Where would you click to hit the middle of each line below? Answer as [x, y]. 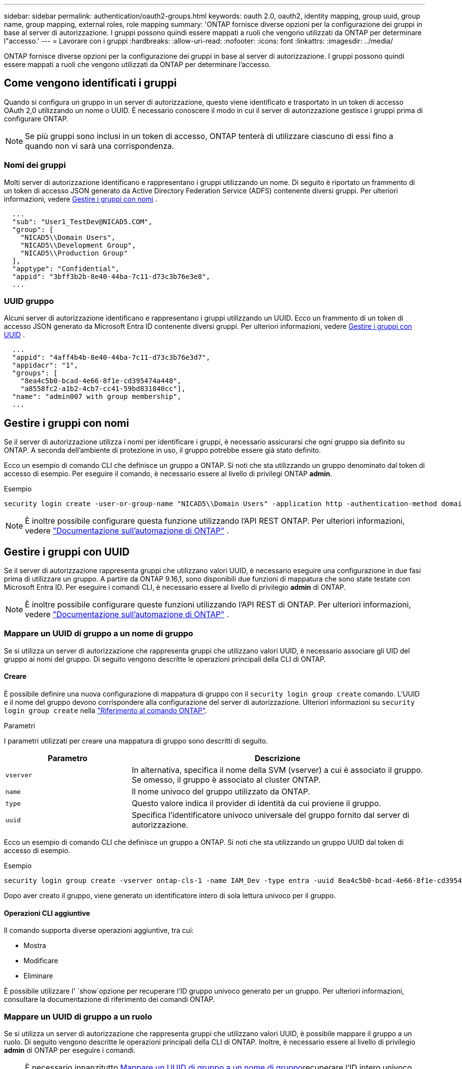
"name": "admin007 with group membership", [97, 397]
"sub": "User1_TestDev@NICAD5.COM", [82, 221]
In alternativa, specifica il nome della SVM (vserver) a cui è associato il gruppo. [277, 770]
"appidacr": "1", [45, 365]
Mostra [35, 946]
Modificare [41, 961]
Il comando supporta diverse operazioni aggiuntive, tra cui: [99, 930]
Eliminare [38, 976]
